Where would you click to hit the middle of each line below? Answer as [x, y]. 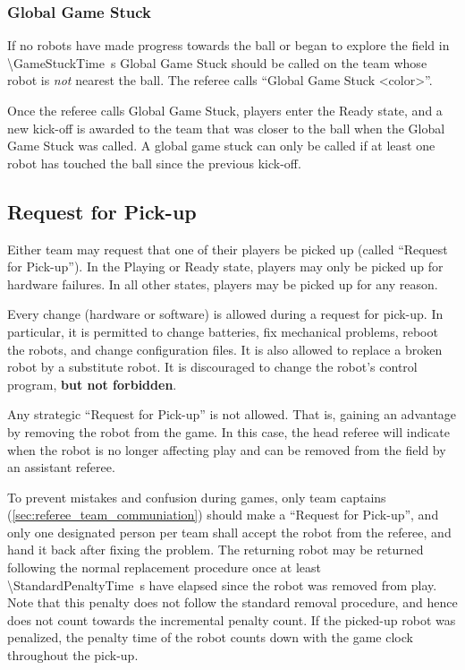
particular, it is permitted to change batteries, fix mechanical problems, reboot [223, 331]
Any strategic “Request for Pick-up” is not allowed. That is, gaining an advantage [232, 414]
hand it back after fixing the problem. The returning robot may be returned [216, 550]
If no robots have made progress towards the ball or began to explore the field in [228, 45]
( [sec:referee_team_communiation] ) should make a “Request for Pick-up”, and [223, 515]
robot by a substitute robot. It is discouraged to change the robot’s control [212, 367]
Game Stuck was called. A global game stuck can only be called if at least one [221, 146]
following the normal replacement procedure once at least [164, 567]
